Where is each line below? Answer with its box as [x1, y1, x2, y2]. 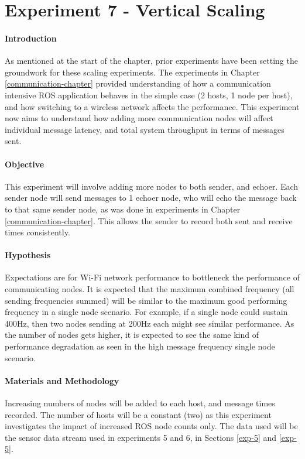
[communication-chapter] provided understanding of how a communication [5, 77, 271, 90]
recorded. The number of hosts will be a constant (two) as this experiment [5, 408, 272, 420]
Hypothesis [5, 249, 51, 261]
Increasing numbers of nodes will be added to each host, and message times [5, 397, 275, 409]
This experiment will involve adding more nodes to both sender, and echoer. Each [5, 180, 299, 192]
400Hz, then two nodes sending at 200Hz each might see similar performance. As [5, 317, 294, 329]
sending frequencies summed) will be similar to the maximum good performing [5, 294, 287, 306]
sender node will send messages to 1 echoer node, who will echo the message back [5, 191, 297, 204]
